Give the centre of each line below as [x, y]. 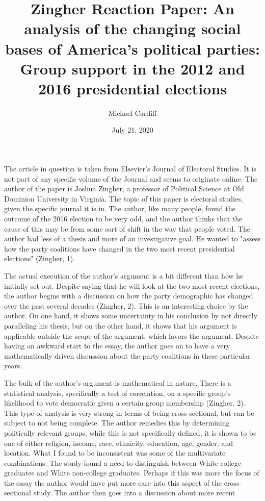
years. [13, 366]
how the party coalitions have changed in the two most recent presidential [120, 248]
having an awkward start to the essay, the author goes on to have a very [117, 346]
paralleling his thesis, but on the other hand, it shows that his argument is [121, 325]
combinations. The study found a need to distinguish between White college [123, 462]
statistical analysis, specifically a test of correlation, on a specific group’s [117, 393]
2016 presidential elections [132, 88]
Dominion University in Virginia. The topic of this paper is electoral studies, [124, 198]
